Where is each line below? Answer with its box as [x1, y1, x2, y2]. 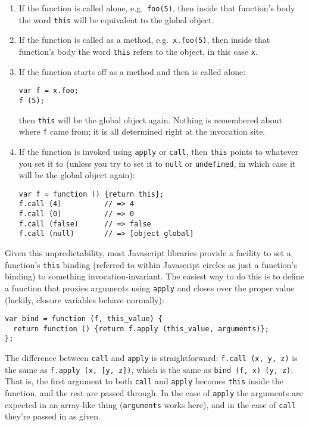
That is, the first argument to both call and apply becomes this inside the [5, 375, 283, 387]
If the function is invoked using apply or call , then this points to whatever [18, 145, 298, 157]
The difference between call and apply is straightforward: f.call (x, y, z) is [5, 352, 298, 364]
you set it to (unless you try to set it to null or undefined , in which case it [18, 157, 296, 169]
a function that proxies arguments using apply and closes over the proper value [5, 281, 295, 294]
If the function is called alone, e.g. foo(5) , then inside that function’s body [18, 2, 295, 14]
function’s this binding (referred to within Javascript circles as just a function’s [5, 258, 297, 270]
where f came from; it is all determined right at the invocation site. [18, 125, 266, 138]
